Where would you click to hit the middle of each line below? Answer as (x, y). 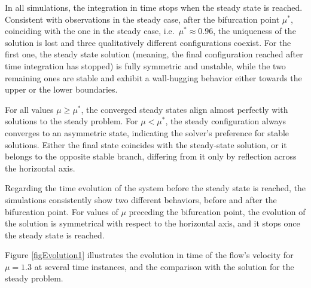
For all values (29, 109)
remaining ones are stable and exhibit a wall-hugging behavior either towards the (153, 77)
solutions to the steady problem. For (71, 121)
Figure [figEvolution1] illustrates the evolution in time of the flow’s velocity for (149, 255)
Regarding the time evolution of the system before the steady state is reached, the (155, 188)
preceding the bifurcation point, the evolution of (217, 211)
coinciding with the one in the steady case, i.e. (90, 31)
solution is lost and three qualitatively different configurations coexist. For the (148, 42)
